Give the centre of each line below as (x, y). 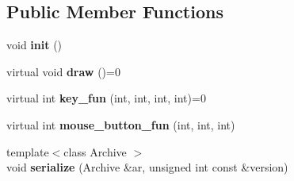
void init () (34, 45)
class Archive (95, 151)
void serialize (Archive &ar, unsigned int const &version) (147, 167)
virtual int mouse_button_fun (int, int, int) (121, 124)
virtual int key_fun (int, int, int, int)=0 (106, 98)
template (28, 151)
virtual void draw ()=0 (63, 71)
